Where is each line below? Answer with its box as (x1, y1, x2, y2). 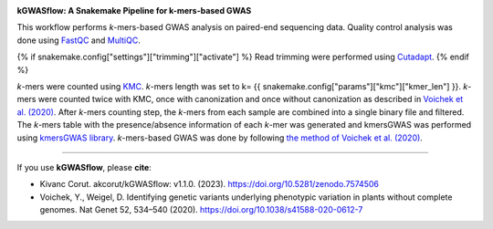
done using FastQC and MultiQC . (16, 35, 141, 46)
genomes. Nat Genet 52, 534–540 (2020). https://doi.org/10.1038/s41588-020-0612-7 (39, 204, 363, 215)
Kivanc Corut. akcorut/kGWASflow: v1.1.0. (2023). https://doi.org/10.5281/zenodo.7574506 (39, 179, 379, 190)
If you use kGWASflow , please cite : (16, 161, 152, 172)
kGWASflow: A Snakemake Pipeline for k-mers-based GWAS (16, 5, 252, 16)
